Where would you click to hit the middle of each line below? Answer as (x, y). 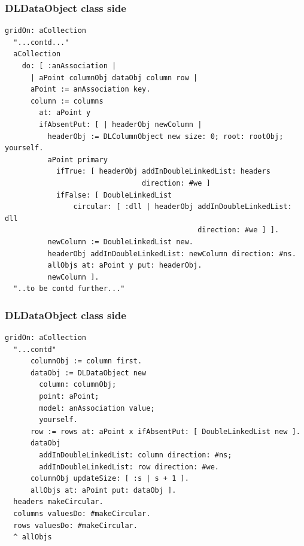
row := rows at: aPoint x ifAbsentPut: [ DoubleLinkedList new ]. (165, 431)
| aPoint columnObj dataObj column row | (114, 78)
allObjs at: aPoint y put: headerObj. (125, 266)
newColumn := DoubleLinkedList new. (120, 242)
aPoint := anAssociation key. (90, 90)
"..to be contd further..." (69, 289)
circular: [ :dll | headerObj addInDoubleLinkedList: (183, 207)
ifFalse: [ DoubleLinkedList (114, 195)
